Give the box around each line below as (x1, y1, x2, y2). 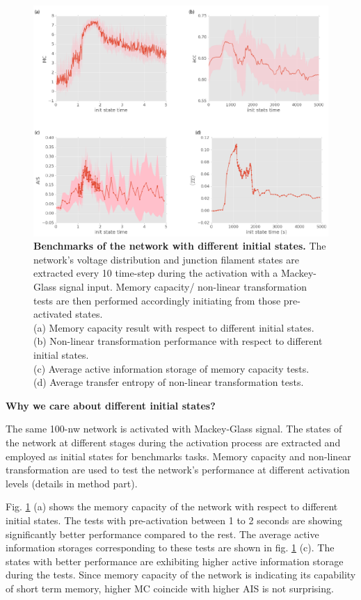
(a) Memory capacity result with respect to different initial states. (33, 320, 314, 334)
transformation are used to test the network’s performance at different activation (6, 462, 350, 477)
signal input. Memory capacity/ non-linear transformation (59, 279, 307, 294)
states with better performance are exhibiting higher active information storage (6, 553, 344, 568)
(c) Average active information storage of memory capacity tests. (33, 361, 310, 375)
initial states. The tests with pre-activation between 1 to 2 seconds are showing (6, 512, 342, 527)
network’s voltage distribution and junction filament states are (33, 252, 299, 266)
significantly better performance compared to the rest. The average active (6, 526, 319, 541)
